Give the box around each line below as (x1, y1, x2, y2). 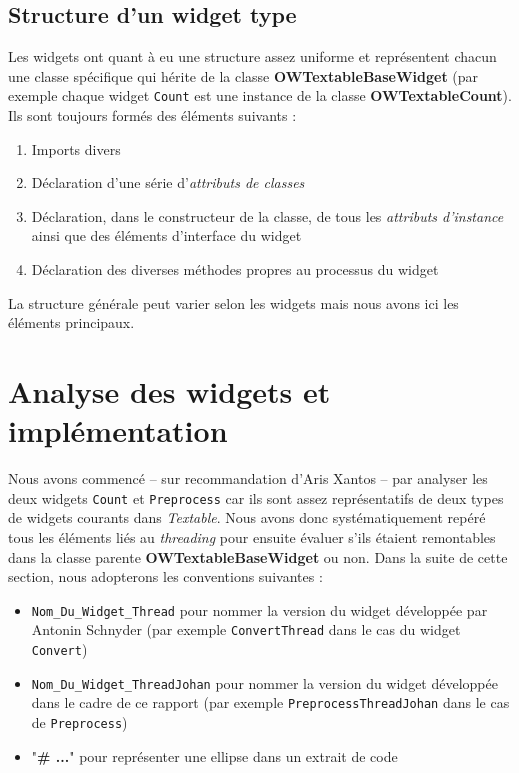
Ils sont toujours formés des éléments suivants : (8, 105, 297, 126)
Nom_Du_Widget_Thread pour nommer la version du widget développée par (31, 599, 488, 620)
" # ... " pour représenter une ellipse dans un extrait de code (31, 745, 398, 766)
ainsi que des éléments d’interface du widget (31, 225, 302, 246)
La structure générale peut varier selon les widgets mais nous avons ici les (8, 292, 459, 313)
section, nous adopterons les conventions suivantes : (8, 566, 323, 587)
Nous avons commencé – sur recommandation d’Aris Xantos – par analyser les (8, 468, 488, 489)
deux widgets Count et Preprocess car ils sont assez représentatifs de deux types (8, 487, 504, 508)
